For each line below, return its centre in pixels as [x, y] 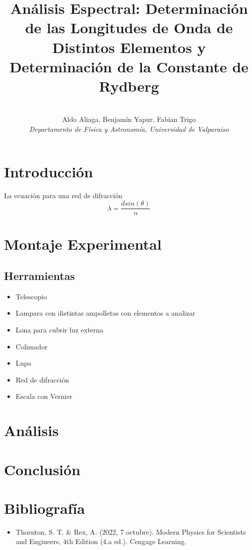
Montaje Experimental [83, 244]
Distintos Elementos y [129, 47]
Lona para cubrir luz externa [60, 330]
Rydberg [129, 85]
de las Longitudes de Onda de [129, 27]
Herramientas [39, 276]
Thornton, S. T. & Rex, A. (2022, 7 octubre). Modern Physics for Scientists [131, 531]
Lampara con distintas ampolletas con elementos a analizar [105, 313]
